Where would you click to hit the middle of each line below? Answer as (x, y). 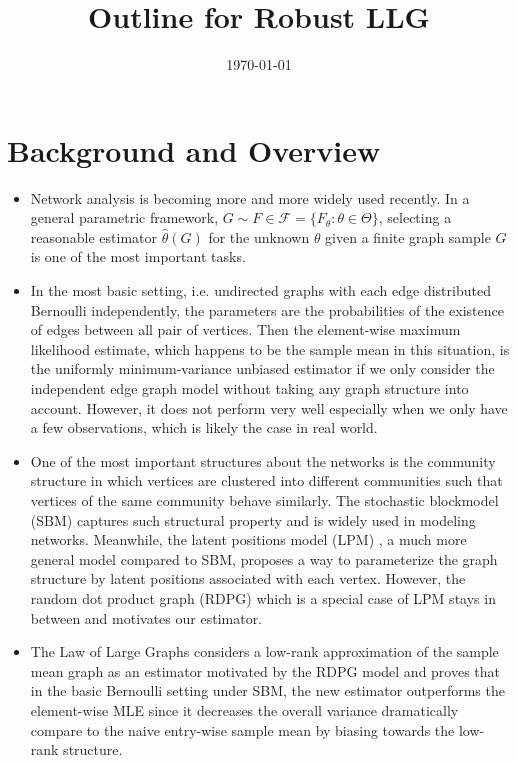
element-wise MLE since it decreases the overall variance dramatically (244, 709)
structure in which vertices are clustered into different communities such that (266, 480)
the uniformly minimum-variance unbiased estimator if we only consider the (262, 368)
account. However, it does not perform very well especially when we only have (269, 407)
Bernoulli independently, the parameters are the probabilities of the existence (267, 309)
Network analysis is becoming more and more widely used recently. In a (250, 197)
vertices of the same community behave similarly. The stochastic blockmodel (264, 499)
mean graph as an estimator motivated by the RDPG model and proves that (265, 670)
